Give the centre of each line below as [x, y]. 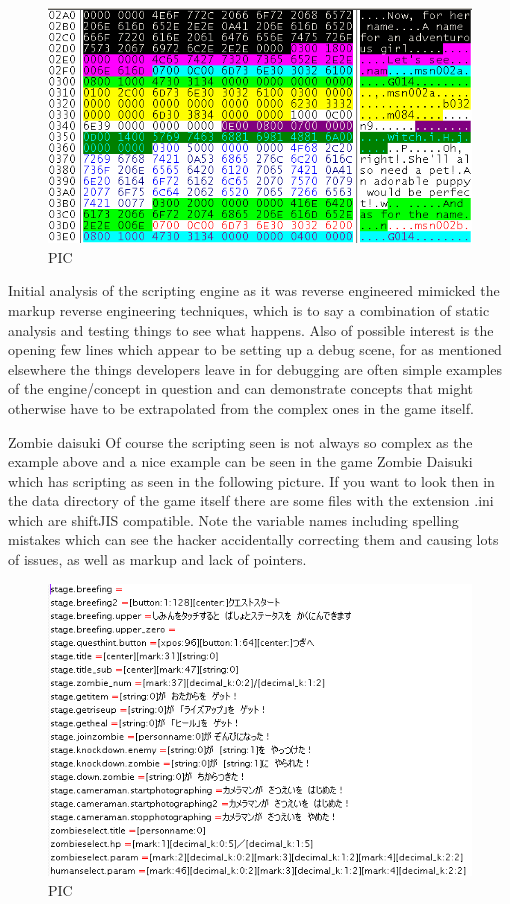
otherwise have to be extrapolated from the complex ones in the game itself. [241, 407]
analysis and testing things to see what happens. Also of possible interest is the [251, 329]
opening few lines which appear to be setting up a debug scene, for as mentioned [255, 349]
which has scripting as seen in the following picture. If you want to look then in [251, 480]
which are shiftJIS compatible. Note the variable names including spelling [233, 519]
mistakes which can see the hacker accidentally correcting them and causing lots [253, 539]
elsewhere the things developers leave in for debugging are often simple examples [255, 368]
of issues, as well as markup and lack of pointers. [157, 559]
